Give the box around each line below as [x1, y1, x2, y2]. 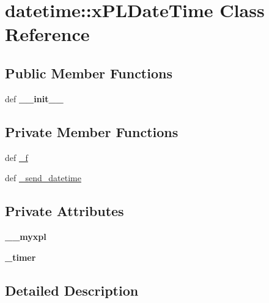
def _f [5, 151, 28, 163]
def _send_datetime [5, 171, 81, 184]
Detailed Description [5, 280, 139, 299]
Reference [5, 21, 90, 47]
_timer [5, 250, 36, 263]
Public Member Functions [5, 63, 172, 82]
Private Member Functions [5, 122, 179, 141]
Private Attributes [5, 201, 124, 220]
